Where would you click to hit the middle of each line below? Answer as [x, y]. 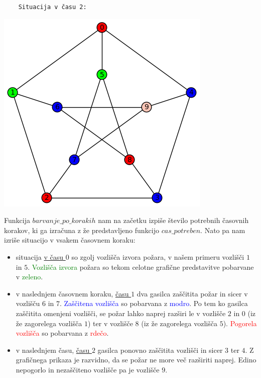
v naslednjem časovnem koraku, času [72, 293]
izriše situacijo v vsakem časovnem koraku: [70, 240]
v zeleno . [29, 277]
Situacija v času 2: [52, 7]
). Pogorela [240, 323]
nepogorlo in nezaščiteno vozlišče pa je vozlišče [88, 369]
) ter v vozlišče [110, 323]
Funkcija [17, 220]
